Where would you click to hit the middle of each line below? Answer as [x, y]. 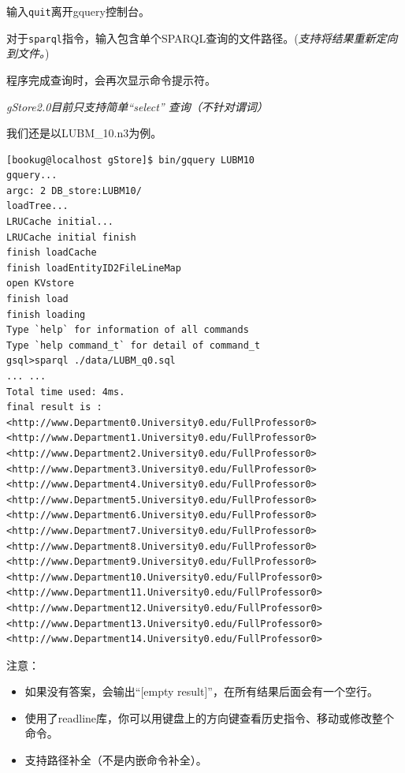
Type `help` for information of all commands [128, 330]
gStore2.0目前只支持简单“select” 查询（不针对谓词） [137, 106]
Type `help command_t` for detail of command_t [134, 345]
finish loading [46, 314]
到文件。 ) [28, 53]
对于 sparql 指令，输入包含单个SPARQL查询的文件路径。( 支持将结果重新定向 [202, 37]
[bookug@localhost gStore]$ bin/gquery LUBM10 [130, 160]
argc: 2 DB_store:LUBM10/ [74, 190]
